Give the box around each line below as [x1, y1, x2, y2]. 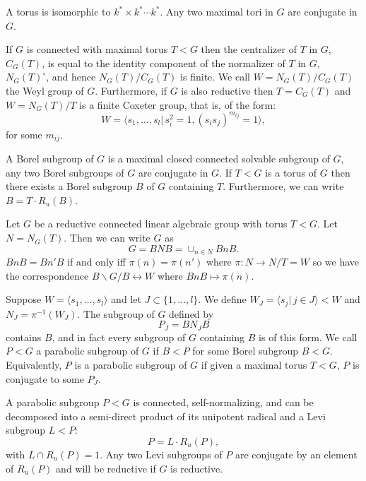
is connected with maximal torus [26, 42, 168, 57]
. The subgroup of [77, 306, 155, 321]
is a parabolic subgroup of [74, 357, 187, 372]
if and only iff [67, 254, 126, 269]
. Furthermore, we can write [223, 179, 344, 194]
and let [111, 292, 141, 307]
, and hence [46, 69, 96, 84]
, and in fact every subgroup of [52, 329, 186, 344]
